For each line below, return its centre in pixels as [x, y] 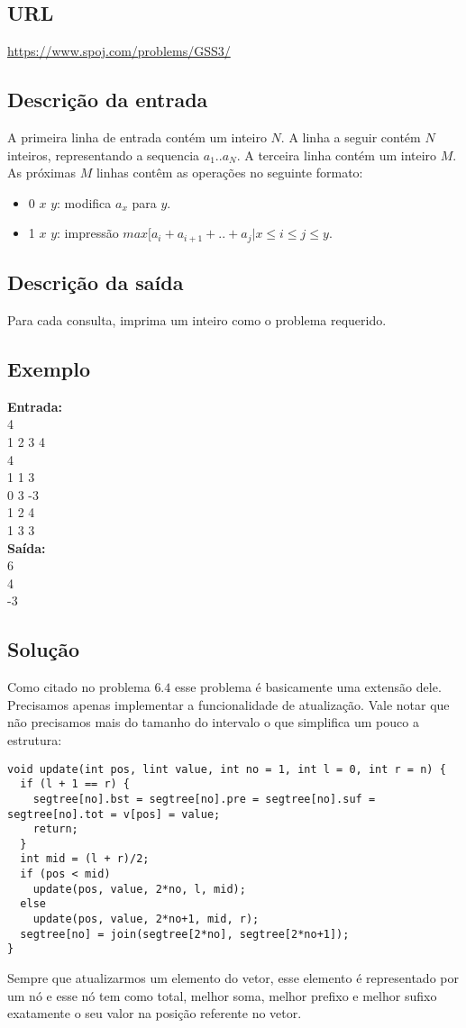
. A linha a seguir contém [351, 137]
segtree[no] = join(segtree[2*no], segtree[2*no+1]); [185, 934]
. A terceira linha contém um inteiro [337, 155]
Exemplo [49, 369]
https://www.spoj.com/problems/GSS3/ [119, 51]
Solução [44, 649]
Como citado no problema [79, 687]
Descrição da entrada [108, 100]
